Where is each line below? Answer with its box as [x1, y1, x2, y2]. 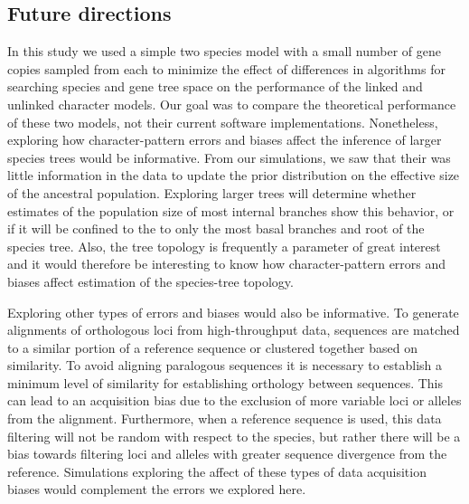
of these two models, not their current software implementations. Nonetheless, [7, 112, 438, 131]
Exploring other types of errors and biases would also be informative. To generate [7, 302, 459, 321]
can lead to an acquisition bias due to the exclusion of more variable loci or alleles [7, 391, 462, 410]
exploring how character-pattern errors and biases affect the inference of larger [7, 130, 442, 149]
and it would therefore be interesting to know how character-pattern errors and [7, 254, 446, 273]
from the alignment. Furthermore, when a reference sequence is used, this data [7, 409, 442, 428]
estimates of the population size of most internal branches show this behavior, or [7, 201, 455, 220]
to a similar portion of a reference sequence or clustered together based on [7, 338, 417, 357]
